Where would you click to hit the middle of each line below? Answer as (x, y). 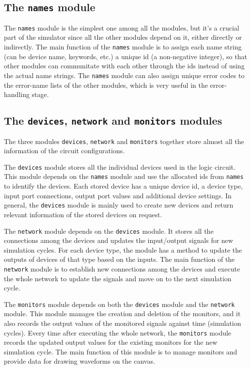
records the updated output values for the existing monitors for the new (111, 342)
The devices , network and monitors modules (113, 120)
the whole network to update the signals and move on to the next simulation (118, 278)
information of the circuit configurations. (64, 151)
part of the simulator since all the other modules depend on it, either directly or (123, 37)
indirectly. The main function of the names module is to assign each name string (123, 47)
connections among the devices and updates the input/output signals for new (118, 240)
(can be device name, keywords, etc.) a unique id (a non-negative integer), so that (125, 56)
